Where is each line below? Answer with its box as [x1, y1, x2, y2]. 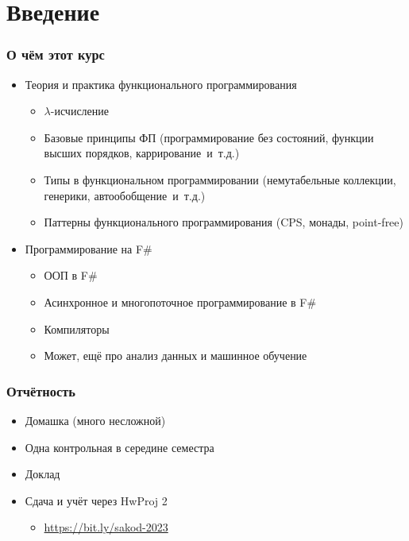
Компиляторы [44, 320, 110, 337]
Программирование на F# [25, 240, 152, 257]
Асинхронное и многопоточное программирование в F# [44, 293, 317, 310]
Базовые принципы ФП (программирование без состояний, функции [44, 129, 374, 145]
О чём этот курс [6, 44, 105, 64]
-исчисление [50, 102, 109, 119]
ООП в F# [44, 267, 98, 284]
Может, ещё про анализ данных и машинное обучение [44, 347, 307, 364]
